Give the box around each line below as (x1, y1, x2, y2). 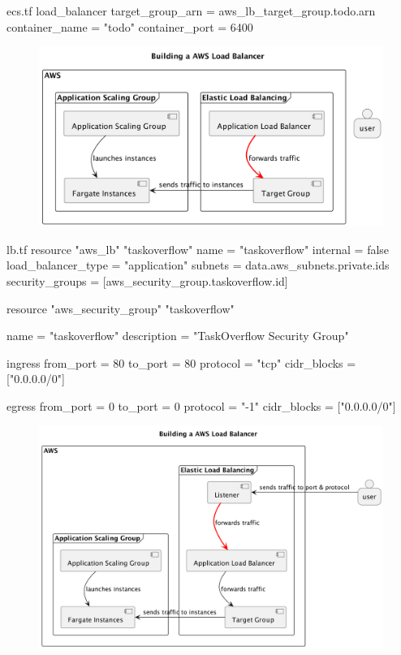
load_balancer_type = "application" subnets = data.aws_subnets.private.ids (6, 256, 390, 274)
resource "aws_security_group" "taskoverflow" (6, 299, 235, 317)
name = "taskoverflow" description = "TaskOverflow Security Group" (6, 327, 349, 344)
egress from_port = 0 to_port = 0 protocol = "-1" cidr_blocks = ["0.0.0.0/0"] (6, 397, 396, 414)
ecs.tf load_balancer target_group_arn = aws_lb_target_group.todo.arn (6, 2, 376, 19)
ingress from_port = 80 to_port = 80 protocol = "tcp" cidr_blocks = (6, 354, 356, 371)
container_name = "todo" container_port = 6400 (6, 18, 253, 35)
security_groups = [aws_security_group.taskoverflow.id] (6, 272, 288, 289)
